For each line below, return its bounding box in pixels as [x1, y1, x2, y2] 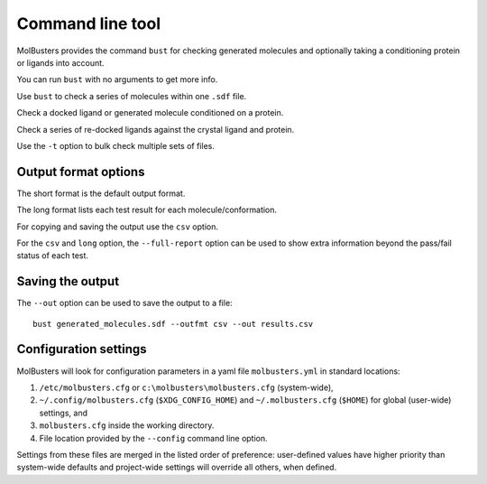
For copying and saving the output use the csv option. [16, 221, 218, 232]
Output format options [16, 163, 145, 180]
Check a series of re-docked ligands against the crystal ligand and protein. [16, 124, 295, 135]
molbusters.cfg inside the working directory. [39, 420, 215, 431]
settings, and [39, 407, 88, 418]
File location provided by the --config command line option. [39, 433, 268, 443]
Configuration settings [16, 341, 148, 357]
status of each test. [16, 250, 89, 261]
